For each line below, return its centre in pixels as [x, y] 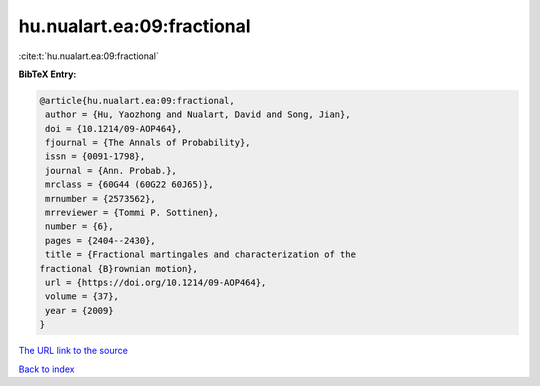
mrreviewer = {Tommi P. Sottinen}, [132, 213]
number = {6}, [79, 226]
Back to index [46, 369]
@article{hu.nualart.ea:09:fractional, [137, 100]
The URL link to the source [73, 351]
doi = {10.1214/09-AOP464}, [114, 128]
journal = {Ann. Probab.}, [111, 170]
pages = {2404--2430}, [101, 240]
